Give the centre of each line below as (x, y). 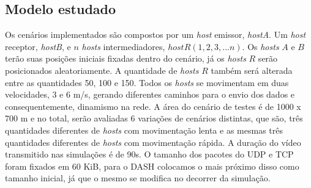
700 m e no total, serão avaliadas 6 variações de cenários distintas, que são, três (154, 118)
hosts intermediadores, (123, 46)
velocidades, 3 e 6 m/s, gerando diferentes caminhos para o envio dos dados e (150, 94)
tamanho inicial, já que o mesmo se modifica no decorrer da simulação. (138, 178)
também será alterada (252, 70)
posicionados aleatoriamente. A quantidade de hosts (102, 70)
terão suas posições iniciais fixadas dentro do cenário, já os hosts (126, 58)
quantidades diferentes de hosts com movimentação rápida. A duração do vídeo (153, 142)
